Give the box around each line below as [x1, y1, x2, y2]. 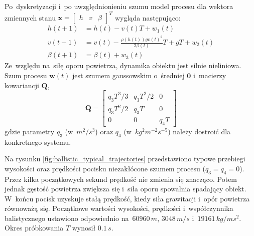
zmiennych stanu [5, 12, 56, 23]
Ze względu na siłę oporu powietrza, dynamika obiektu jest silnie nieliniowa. [5, 60, 241, 71]
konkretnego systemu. [5, 136, 71, 147]
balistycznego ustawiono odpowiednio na [5, 212, 129, 223]
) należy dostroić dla [168, 126, 231, 136]
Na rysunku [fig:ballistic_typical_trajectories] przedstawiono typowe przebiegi [5, 153, 245, 164]
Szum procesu [5, 70, 47, 81]
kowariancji [5, 80, 39, 90]
